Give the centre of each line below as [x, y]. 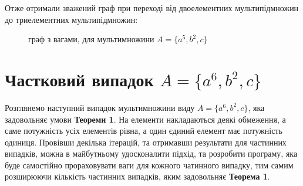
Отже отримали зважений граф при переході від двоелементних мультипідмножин [152, 8]
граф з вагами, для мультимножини [91, 39]
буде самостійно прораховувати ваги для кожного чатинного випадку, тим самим [149, 165]
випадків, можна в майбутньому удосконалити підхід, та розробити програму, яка [151, 153]
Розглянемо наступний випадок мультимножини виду [100, 107]
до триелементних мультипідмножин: [71, 19]
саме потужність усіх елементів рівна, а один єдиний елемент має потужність [144, 131]
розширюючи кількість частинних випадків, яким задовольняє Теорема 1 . [137, 176]
